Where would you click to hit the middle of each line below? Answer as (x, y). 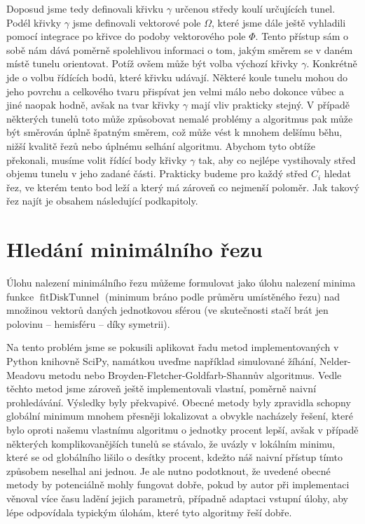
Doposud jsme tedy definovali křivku (85, 8)
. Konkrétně (332, 63)
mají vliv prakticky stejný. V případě (270, 105)
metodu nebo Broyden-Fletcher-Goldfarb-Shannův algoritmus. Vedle (195, 374)
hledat (337, 173)
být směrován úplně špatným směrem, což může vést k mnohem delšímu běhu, (174, 132)
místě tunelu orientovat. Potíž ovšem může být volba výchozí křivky (152, 63)
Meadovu (26, 374)
